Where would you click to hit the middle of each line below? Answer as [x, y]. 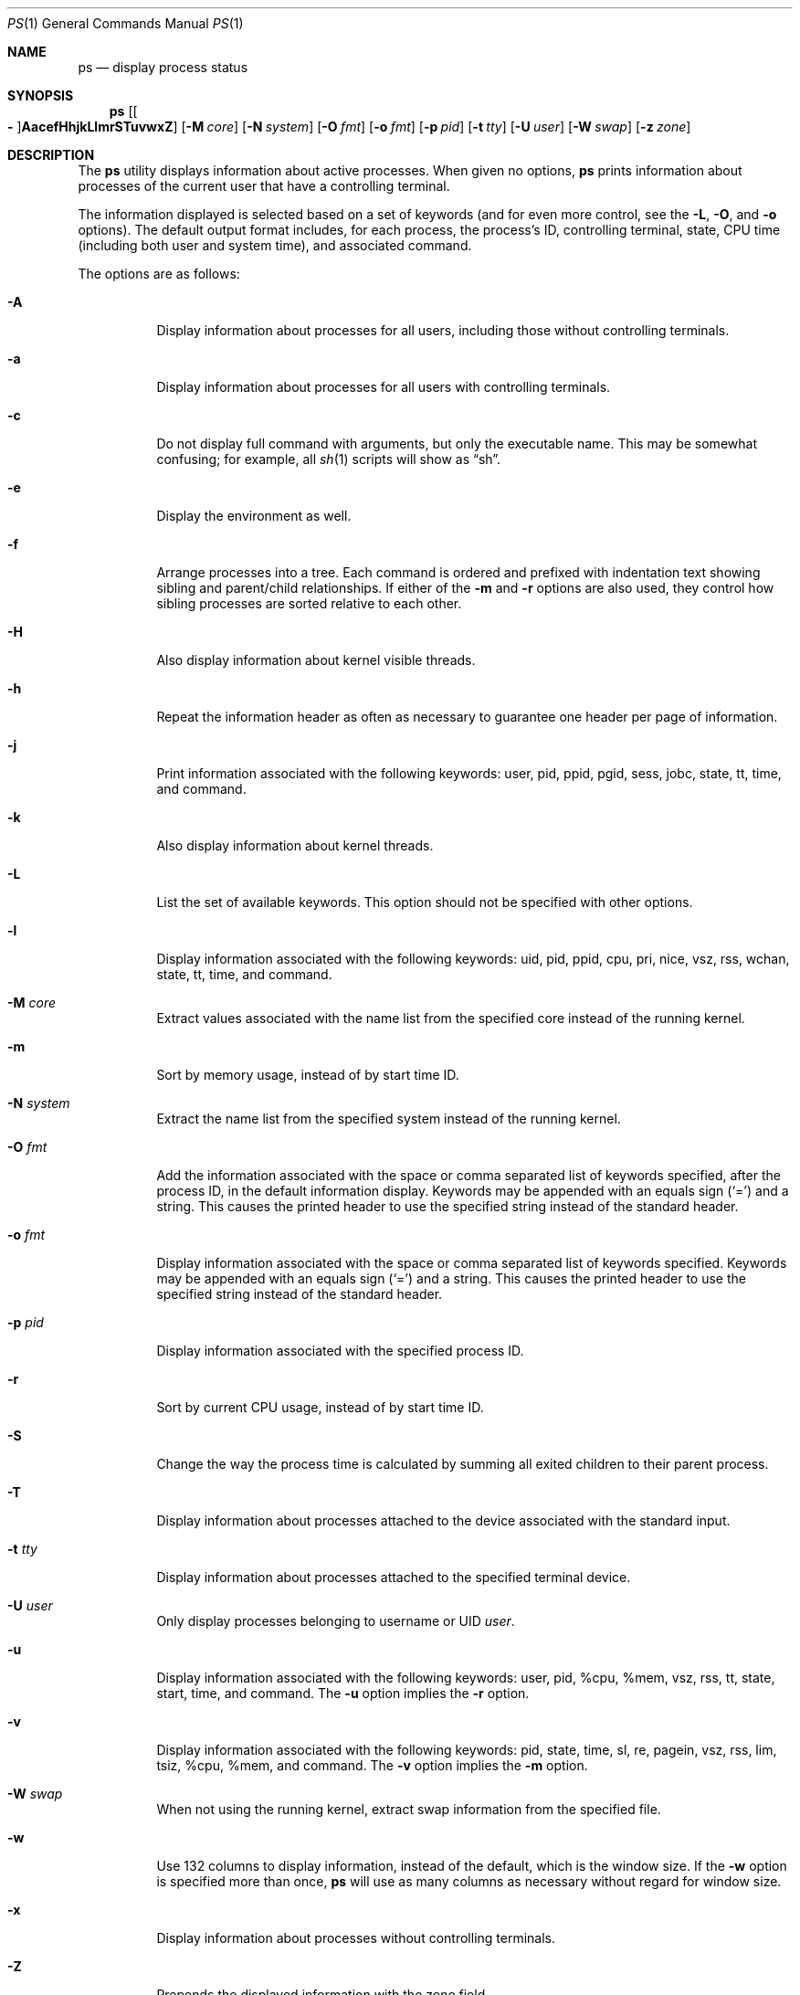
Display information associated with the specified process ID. [340, 1351]
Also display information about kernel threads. [295, 845]
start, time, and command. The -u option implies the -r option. [343, 1693]
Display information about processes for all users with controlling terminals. [384, 387]
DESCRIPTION [51, 155]
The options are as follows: [159, 274]
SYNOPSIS [41, 95]
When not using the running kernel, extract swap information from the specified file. [409, 1809]
